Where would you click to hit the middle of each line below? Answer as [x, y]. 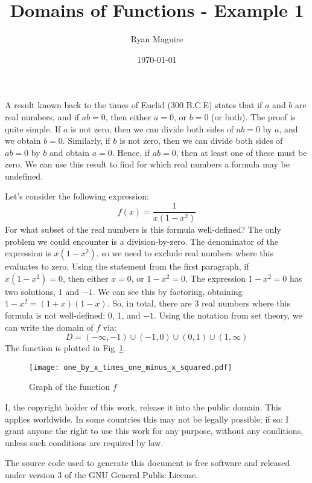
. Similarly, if [86, 141]
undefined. [24, 176]
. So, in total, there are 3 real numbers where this [199, 303]
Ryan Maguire [157, 39]
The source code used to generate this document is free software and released [148, 463]
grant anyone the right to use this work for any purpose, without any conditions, [154, 431]
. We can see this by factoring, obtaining [167, 291]
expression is [28, 253]
